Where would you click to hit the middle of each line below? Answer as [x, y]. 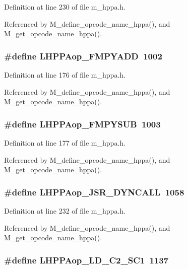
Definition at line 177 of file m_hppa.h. [65, 143]
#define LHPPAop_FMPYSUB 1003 [82, 124]
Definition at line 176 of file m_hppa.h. [65, 75]
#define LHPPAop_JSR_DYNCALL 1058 [94, 192]
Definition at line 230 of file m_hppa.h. [65, 7]
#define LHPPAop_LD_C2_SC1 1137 [86, 260]
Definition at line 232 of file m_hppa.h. [65, 211]
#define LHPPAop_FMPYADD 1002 [83, 56]
